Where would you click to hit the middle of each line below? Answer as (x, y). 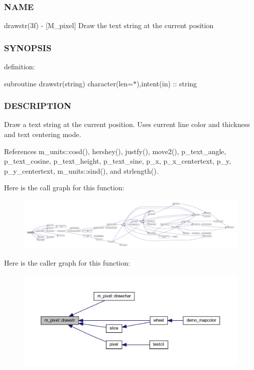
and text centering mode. (43, 134)
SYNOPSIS (28, 47)
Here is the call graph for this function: (64, 188)
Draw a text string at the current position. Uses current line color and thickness (127, 124)
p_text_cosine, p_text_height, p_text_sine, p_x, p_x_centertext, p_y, (118, 161)
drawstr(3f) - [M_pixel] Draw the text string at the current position (109, 25)
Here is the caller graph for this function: (67, 263)
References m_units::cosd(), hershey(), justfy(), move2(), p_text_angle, (115, 151)
